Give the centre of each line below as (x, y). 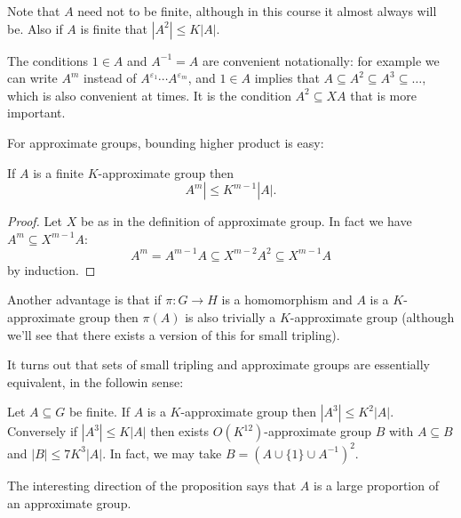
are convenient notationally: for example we (321, 60)
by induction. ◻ (52, 269)
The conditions (48, 60)
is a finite (59, 172)
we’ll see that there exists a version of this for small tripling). (174, 334)
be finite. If (99, 412)
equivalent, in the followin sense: (95, 381)
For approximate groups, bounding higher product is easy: (166, 142)
